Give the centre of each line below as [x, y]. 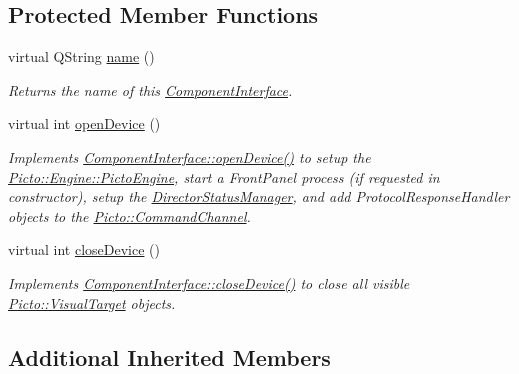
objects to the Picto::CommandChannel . [129, 215]
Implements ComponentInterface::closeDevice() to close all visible [209, 282]
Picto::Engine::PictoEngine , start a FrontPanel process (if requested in [224, 176]
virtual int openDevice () [84, 123]
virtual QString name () [81, 56]
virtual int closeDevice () [84, 249]
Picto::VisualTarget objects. [92, 302]
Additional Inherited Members [169, 356]
